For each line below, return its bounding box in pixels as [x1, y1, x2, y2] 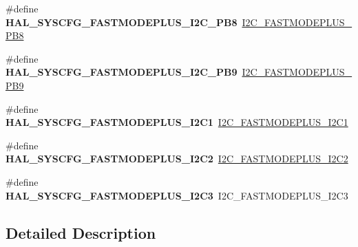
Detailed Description [6, 222, 156, 243]
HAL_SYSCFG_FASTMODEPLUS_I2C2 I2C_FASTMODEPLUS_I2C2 [6, 151, 348, 166]
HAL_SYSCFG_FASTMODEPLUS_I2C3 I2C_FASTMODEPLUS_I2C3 [6, 188, 348, 202]
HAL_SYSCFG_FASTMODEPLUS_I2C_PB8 [6, 14, 238, 29]
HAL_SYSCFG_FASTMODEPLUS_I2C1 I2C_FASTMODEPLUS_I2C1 [6, 115, 348, 129]
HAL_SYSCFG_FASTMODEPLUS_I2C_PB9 [6, 65, 238, 79]
